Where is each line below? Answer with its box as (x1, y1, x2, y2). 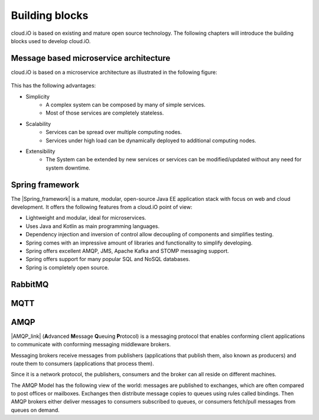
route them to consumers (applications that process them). (11, 360, 155, 367)
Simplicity (25, 93, 50, 100)
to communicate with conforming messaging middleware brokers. (11, 341, 171, 348)
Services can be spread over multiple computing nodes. (45, 129, 183, 136)
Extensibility (25, 148, 56, 155)
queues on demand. (11, 406, 60, 414)
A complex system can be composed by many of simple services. (45, 101, 206, 109)
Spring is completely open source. (25, 263, 109, 271)
